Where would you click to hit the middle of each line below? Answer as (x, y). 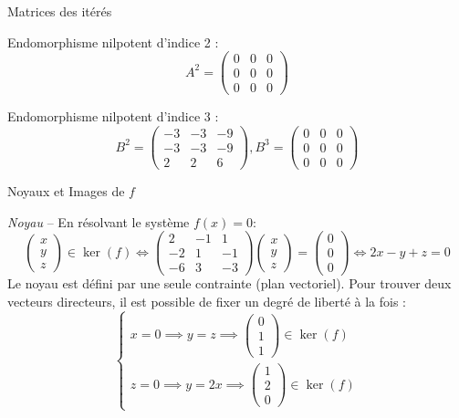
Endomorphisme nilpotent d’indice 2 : (113, 42)
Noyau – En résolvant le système (99, 221)
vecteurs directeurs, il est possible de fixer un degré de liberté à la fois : (207, 302)
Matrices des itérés (60, 11)
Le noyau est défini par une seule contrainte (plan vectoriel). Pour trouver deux (229, 283)
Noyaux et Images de (66, 191)
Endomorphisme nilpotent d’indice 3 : (113, 116)
